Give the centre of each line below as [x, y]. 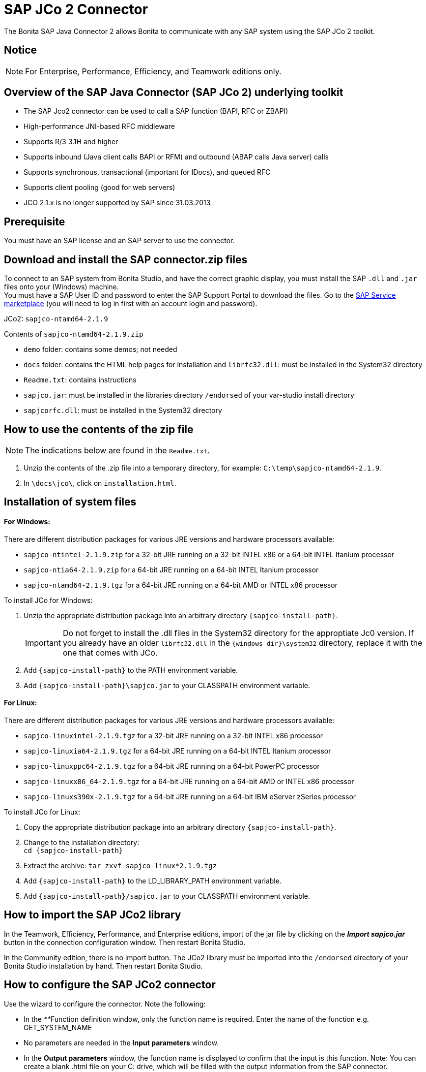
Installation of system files [70, 502]
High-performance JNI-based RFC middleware [99, 126]
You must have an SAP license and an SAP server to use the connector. [119, 241]
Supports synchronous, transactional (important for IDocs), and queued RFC [147, 172]
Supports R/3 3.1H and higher [71, 142]
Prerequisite [35, 221]
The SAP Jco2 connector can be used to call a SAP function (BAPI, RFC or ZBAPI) [156, 111]
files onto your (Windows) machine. [61, 287]
